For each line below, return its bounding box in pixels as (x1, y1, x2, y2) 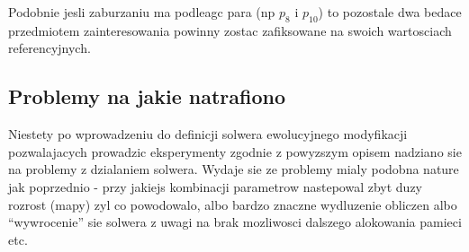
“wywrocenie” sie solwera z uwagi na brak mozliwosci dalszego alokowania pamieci (8, 213, 462, 231)
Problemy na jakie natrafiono (8, 83, 286, 110)
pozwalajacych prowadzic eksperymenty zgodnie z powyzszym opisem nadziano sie (8, 142, 462, 161)
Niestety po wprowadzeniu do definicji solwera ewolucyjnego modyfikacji (8, 125, 408, 143)
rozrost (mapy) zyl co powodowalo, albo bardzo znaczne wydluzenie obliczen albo (8, 195, 457, 213)
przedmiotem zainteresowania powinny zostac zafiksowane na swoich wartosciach (8, 21, 452, 39)
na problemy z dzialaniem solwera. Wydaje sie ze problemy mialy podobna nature (8, 160, 459, 178)
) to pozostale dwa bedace (318, 3, 462, 21)
